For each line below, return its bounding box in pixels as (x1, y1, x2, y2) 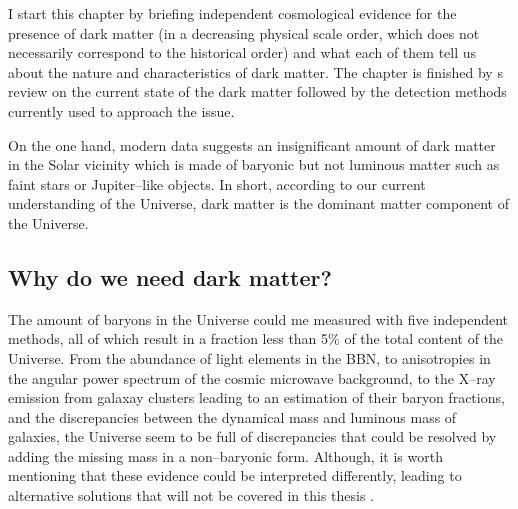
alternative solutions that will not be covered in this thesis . (8, 485, 375, 506)
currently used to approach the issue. (8, 100, 235, 121)
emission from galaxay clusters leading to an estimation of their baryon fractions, (8, 387, 505, 408)
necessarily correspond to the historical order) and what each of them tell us (8, 42, 477, 63)
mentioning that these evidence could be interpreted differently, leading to (8, 465, 462, 486)
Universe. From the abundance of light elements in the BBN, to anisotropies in (8, 347, 491, 368)
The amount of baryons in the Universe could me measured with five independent (8, 308, 509, 329)
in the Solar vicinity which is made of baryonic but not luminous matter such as (8, 154, 500, 175)
